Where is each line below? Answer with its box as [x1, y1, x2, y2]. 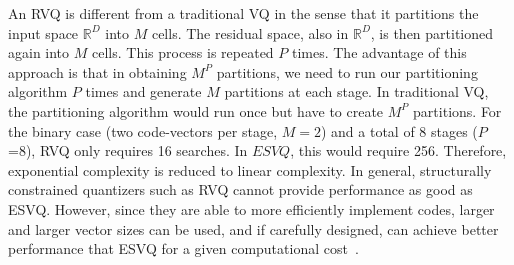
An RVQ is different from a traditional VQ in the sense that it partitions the [8, 3, 479, 23]
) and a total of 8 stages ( [320, 120, 478, 141]
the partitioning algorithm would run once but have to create [8, 100, 384, 121]
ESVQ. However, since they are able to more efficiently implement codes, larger [8, 198, 495, 219]
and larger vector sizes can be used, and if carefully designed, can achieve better [8, 218, 499, 239]
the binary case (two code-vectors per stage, [8, 120, 278, 141]
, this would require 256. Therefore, [290, 140, 507, 161]
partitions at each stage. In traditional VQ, [224, 81, 489, 102]
